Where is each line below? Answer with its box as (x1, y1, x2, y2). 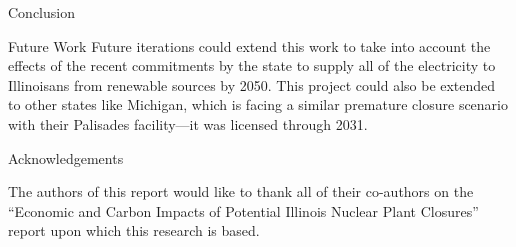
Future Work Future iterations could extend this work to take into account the (8, 35, 491, 56)
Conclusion (8, 2, 75, 22)
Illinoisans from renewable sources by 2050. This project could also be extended (8, 74, 496, 95)
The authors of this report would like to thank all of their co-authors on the (8, 181, 474, 202)
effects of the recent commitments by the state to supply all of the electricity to (8, 55, 496, 76)
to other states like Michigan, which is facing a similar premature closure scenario (8, 94, 508, 115)
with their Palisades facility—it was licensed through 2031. (8, 113, 368, 134)
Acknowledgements (8, 147, 124, 168)
